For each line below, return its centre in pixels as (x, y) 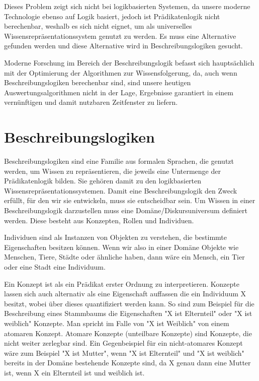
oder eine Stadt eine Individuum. (55, 267)
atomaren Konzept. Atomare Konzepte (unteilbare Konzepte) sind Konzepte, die (128, 333)
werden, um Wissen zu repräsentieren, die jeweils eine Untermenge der (112, 171)
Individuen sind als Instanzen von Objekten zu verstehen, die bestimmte (115, 237)
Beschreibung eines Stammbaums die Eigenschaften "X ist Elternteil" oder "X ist (128, 313)
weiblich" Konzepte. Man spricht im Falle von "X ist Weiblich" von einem (117, 323)
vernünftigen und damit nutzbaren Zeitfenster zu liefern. (91, 102)
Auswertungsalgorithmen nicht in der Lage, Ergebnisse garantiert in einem (119, 92)
